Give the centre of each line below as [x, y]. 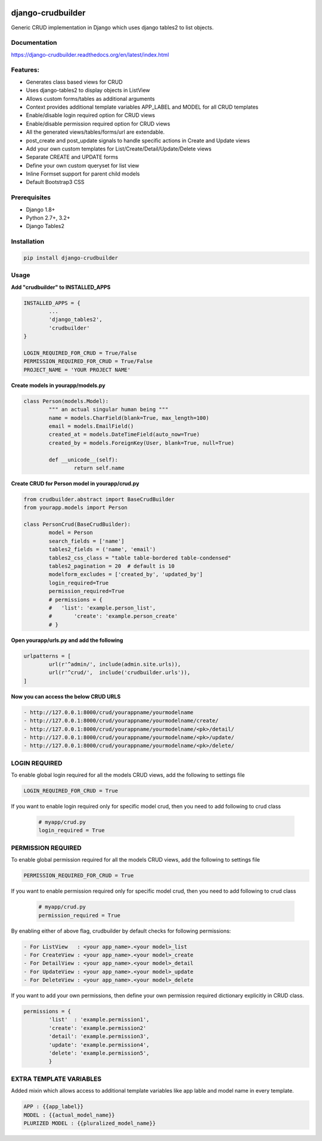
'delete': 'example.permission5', [99, 1053]
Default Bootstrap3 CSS [55, 182]
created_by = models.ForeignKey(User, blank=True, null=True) [142, 443]
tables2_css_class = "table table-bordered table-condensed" [140, 558]
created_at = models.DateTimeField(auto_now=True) [124, 435]
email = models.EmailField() [91, 426]
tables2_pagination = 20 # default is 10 [112, 566]
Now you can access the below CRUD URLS [66, 696]
